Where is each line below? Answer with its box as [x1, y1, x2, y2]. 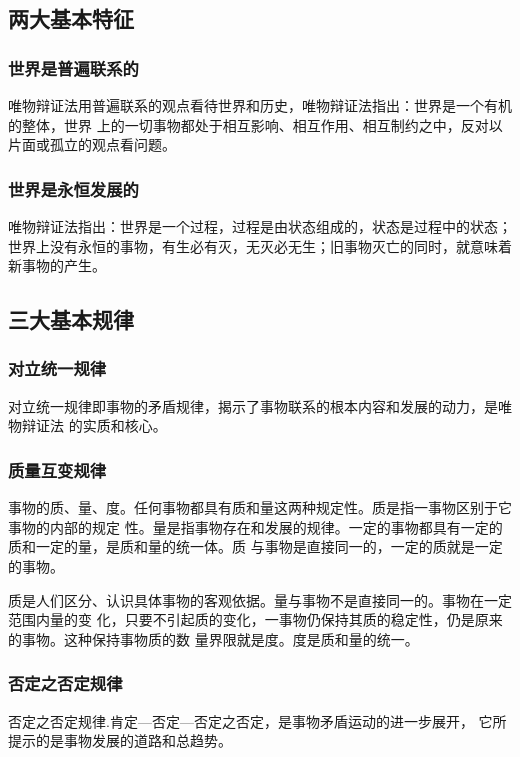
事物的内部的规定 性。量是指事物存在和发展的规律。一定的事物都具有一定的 [8, 516, 503, 537]
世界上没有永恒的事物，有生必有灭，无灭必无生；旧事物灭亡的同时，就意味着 [8, 235, 512, 256]
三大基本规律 [8, 304, 134, 335]
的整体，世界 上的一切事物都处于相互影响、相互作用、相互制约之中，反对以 [8, 114, 503, 135]
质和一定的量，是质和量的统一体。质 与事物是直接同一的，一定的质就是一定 [8, 536, 503, 557]
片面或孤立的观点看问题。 [8, 134, 176, 155]
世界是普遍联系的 [8, 55, 139, 80]
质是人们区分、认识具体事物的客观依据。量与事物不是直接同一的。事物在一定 [8, 589, 512, 610]
